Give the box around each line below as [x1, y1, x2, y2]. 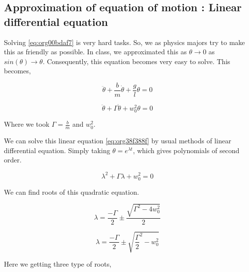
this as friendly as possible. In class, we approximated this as [4, 46, 187, 57]
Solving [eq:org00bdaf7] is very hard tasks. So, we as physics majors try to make [4, 37, 245, 47]
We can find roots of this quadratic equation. [4, 186, 139, 197]
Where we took [4, 119, 50, 129]
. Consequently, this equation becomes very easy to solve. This [43, 56, 230, 66]
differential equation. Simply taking [4, 145, 110, 155]
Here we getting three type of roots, [4, 259, 112, 269]
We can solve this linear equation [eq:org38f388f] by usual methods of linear [4, 136, 231, 146]
